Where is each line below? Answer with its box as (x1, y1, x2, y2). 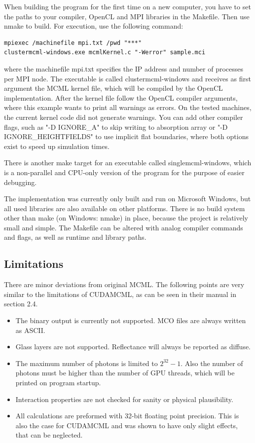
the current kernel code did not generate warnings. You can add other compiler (4, 111, 243, 122)
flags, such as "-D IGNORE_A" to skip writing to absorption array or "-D (4, 121, 228, 132)
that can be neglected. (15, 430, 83, 440)
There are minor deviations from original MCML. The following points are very (4, 279, 245, 290)
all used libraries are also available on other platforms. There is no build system (4, 203, 245, 213)
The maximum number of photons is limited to (15, 358, 158, 368)
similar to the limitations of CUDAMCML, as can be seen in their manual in (4, 289, 236, 299)
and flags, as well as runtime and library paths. (4, 232, 146, 242)
